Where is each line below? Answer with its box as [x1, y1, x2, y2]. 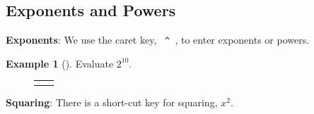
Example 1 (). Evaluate [6, 56, 114, 70]
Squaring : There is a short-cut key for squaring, [6, 94, 218, 109]
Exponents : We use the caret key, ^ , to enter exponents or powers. [6, 32, 310, 47]
